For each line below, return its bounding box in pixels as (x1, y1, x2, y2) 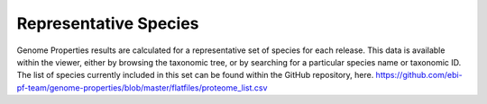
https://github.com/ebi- (375, 70, 464, 81)
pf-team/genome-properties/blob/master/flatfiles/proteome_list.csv (16, 82, 268, 93)
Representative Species (16, 13, 199, 33)
